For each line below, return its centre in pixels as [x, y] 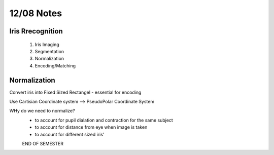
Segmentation [49, 51]
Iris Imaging [47, 44]
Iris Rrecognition [36, 31]
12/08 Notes [36, 13]
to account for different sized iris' [70, 134]
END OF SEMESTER [43, 143]
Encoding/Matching [55, 65]
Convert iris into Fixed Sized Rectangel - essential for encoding [75, 92]
